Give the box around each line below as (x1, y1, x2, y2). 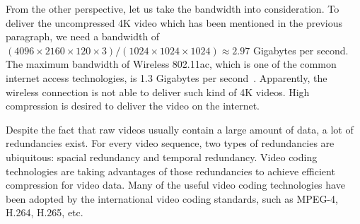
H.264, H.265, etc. (6, 205, 83, 220)
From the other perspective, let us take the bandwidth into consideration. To (6, 1, 339, 16)
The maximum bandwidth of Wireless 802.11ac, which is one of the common (6, 57, 337, 71)
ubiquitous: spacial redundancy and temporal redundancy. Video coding (6, 149, 318, 164)
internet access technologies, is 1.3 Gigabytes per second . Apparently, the (6, 70, 327, 85)
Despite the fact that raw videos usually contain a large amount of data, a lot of (6, 122, 354, 136)
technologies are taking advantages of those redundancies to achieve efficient (6, 163, 335, 178)
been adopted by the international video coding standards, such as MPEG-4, (6, 191, 338, 206)
